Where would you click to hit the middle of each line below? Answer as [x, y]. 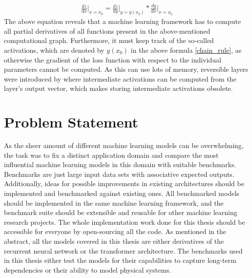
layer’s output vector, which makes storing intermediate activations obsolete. [118, 88]
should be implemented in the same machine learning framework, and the [114, 203]
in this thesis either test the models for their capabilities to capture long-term [120, 260]
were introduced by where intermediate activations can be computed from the [120, 78]
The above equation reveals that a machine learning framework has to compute [123, 21]
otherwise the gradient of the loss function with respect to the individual [113, 59]
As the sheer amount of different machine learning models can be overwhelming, [124, 145]
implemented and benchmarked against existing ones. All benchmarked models [122, 193]
